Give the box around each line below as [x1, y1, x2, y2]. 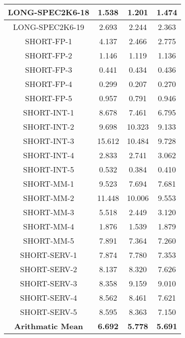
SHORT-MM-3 [23, 206, 74, 218]
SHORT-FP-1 [25, 35, 72, 47]
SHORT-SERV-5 [20, 306, 77, 317]
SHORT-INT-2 [23, 121, 74, 132]
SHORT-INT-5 [23, 164, 74, 175]
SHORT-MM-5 [23, 235, 74, 246]
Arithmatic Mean [14, 320, 83, 332]
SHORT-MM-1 [23, 178, 74, 189]
